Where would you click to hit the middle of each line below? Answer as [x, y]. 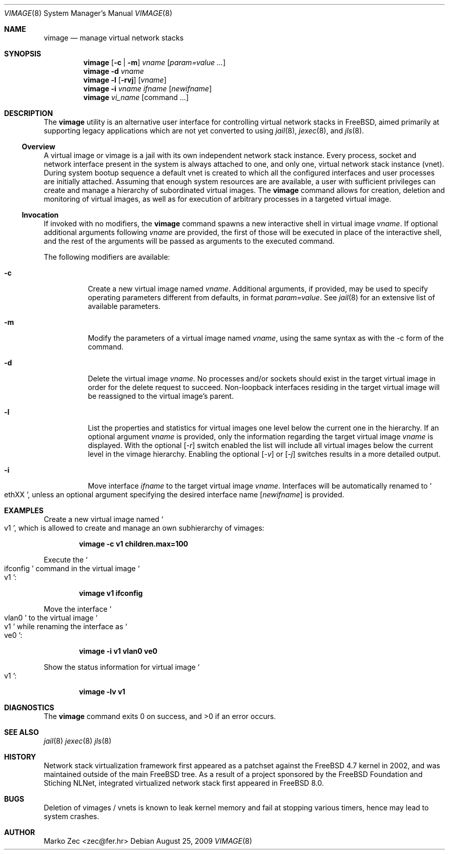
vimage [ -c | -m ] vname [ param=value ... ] [155, 62]
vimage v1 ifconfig [111, 593]
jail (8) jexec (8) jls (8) [78, 741]
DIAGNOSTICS [29, 707]
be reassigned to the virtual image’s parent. [161, 396]
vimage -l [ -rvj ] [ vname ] [125, 80]
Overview [38, 147]
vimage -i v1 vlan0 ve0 [118, 651]
